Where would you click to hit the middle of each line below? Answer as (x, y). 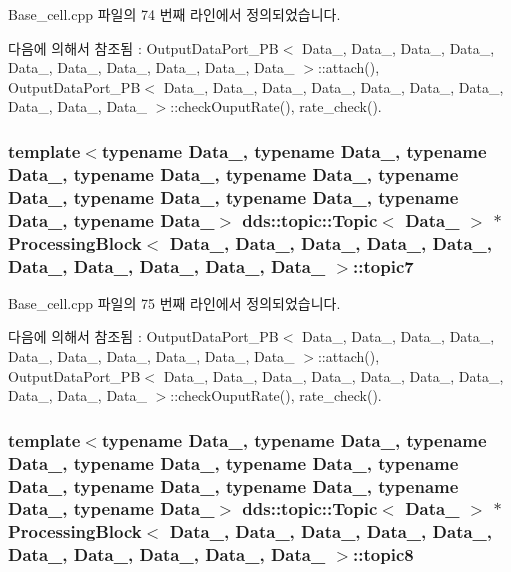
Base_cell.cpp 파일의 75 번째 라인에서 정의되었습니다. (174, 302)
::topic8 (383, 554)
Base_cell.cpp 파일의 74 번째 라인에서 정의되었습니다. (174, 14)
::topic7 (383, 265)
